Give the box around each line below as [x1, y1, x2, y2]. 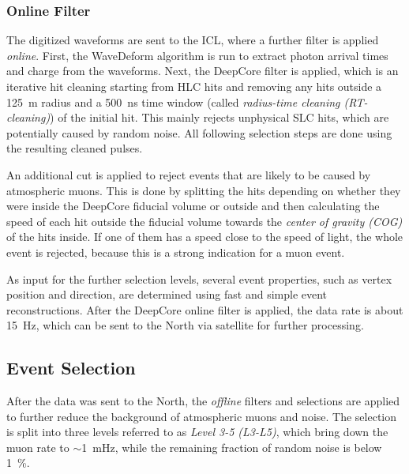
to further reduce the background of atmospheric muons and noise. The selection [6, 408, 397, 424]
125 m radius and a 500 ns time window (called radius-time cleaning [6, 93, 340, 110]
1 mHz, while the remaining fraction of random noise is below [81, 438, 382, 455]
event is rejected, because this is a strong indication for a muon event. [6, 243, 345, 260]
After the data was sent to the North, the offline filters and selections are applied [6, 393, 400, 409]
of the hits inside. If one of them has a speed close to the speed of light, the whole [6, 228, 403, 245]
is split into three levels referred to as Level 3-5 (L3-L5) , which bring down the [6, 423, 388, 440]
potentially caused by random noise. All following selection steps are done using [6, 124, 392, 141]
